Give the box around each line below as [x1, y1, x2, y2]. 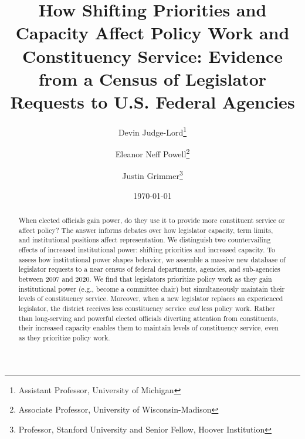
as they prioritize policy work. [18, 332, 110, 342]
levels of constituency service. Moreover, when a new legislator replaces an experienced [18, 293, 283, 303]
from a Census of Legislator [38, 66, 267, 90]
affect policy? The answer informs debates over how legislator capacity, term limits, [18, 225, 273, 235]
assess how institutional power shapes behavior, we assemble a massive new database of [18, 254, 286, 264]
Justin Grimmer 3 [122, 168, 183, 182]
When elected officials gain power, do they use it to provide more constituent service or [18, 215, 285, 225]
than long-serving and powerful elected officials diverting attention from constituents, [18, 313, 279, 323]
